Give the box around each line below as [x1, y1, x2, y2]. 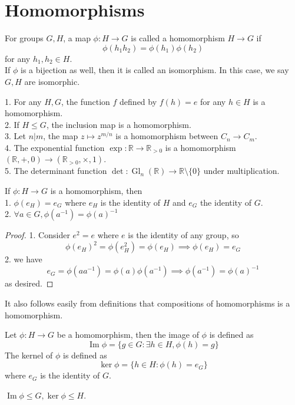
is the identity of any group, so [128, 229, 239, 241]
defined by [120, 95, 157, 107]
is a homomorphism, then [50, 185, 142, 197]
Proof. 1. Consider [5, 229, 70, 241]
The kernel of [5, 348, 53, 361]
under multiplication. [203, 164, 280, 177]
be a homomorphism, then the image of [57, 328, 199, 341]
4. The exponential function [5, 141, 105, 153]
